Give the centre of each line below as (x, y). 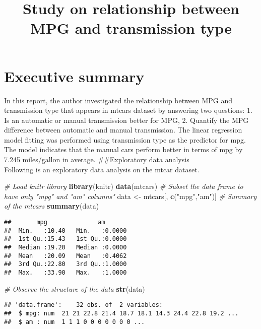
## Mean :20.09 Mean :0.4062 (66, 256)
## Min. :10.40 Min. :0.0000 (66, 231)
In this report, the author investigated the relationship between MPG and (118, 100)
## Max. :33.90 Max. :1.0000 (66, 272)
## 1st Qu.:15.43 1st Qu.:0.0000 (66, 239)
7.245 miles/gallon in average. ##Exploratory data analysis (97, 159)
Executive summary (74, 76)
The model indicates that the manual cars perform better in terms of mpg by (123, 149)
